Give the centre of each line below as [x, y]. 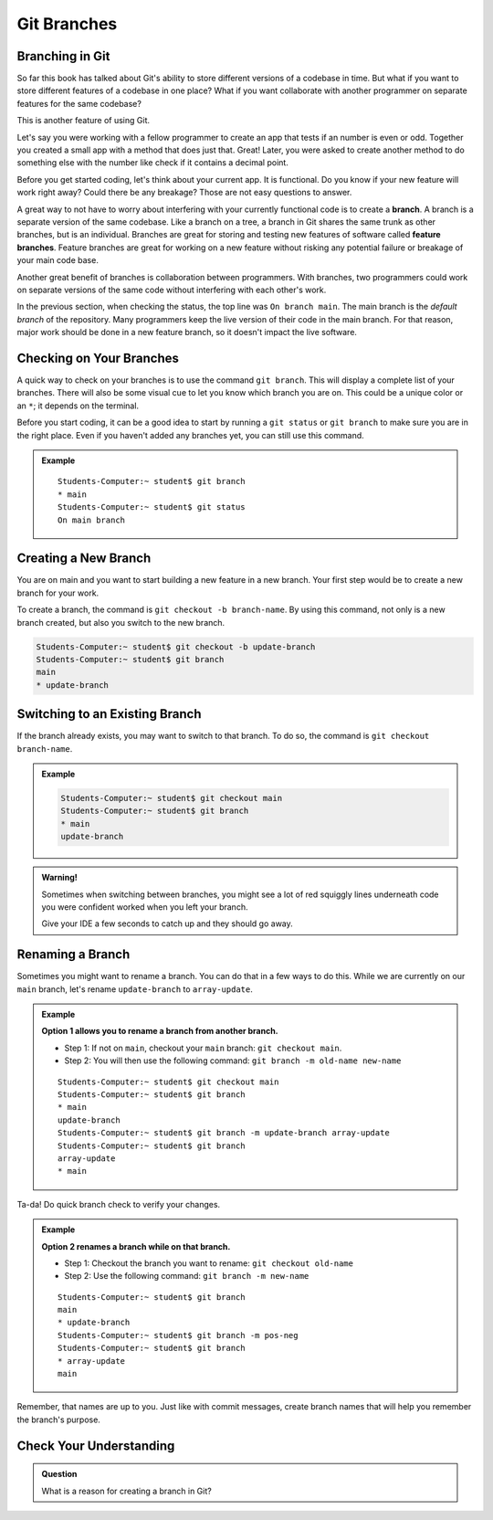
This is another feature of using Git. [84, 121]
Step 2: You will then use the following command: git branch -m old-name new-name [233, 1061]
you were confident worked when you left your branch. [145, 907]
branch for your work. [58, 593]
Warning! [59, 878]
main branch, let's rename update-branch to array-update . [135, 989]
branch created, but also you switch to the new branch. [121, 622]
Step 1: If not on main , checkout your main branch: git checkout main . [203, 1048]
